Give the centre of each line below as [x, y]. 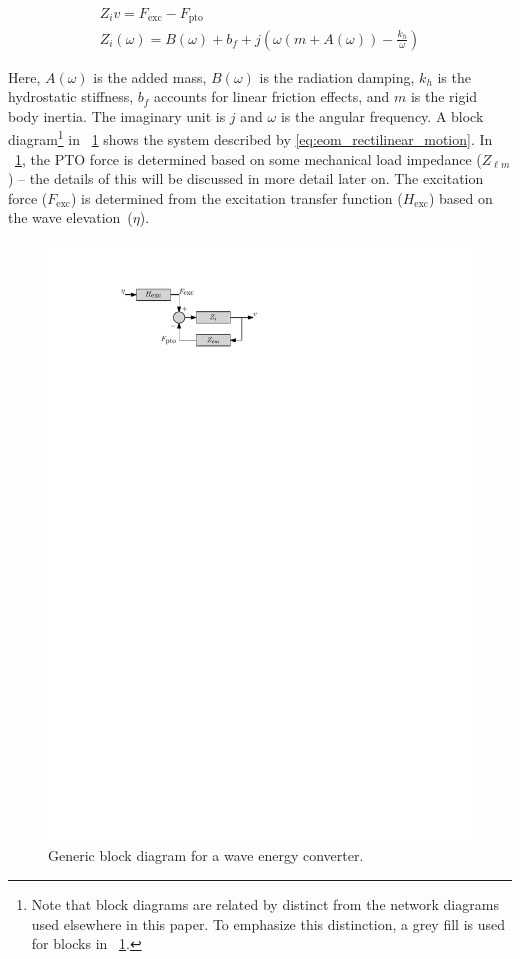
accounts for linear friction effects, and [272, 96]
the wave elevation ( [70, 217]
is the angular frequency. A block [382, 115]
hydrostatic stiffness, [71, 96]
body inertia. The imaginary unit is [117, 115]
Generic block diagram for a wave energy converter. [206, 855]
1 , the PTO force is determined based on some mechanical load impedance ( [248, 158]
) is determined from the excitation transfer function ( [236, 197]
